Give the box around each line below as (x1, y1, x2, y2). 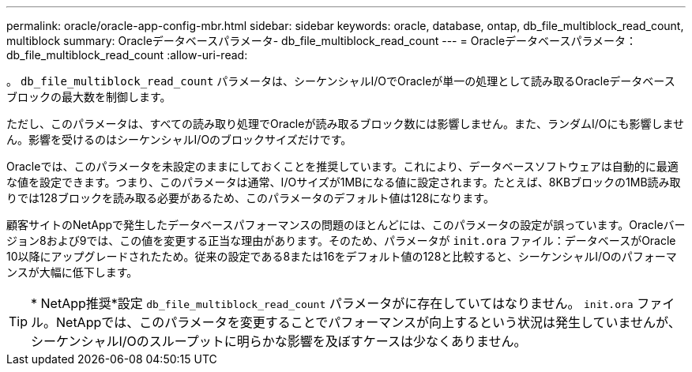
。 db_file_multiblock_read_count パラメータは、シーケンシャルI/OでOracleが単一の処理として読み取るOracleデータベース (6, 74, 675, 88)
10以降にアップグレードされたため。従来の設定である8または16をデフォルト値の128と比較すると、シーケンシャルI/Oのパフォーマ (6, 250, 677, 263)
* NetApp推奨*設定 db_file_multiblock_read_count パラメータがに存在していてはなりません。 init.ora (31, 295, 634, 311)
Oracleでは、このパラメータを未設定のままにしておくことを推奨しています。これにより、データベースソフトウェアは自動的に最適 (6, 160, 679, 173)
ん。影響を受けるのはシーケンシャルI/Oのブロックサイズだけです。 (6, 133, 352, 146)
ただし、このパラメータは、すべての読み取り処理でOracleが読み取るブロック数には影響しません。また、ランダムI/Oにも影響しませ (6, 117, 685, 130)
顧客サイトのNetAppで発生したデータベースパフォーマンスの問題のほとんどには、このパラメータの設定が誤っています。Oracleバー (6, 218, 686, 231)
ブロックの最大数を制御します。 (6, 90, 171, 103)
